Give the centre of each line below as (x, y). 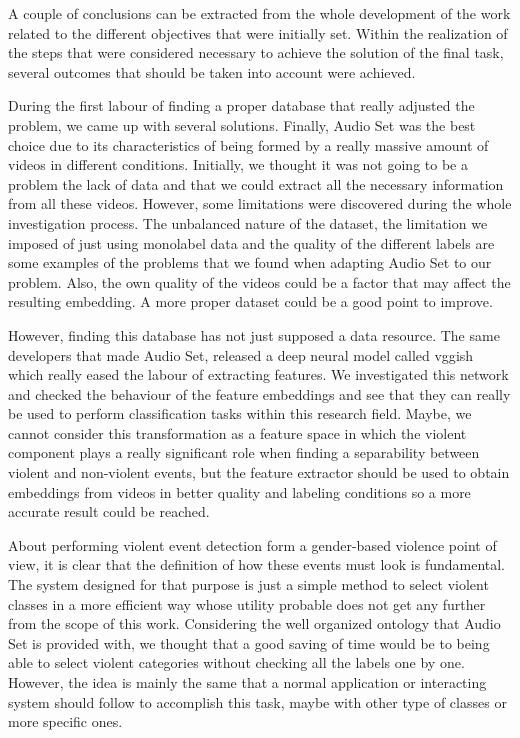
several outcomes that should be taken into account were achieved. (212, 71)
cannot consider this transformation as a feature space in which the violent (237, 432)
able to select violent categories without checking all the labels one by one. (236, 662)
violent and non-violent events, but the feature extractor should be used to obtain (259, 472)
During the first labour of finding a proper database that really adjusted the (241, 105)
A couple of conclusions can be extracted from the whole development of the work (259, 13)
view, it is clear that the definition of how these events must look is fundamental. (257, 564)
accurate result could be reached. (109, 511)
